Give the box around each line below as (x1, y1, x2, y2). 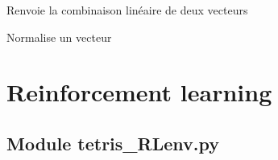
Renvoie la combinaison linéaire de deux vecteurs (6, 2, 248, 18)
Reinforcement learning (6, 76, 272, 109)
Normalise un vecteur (6, 28, 112, 45)
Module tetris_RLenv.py (6, 130, 220, 155)
